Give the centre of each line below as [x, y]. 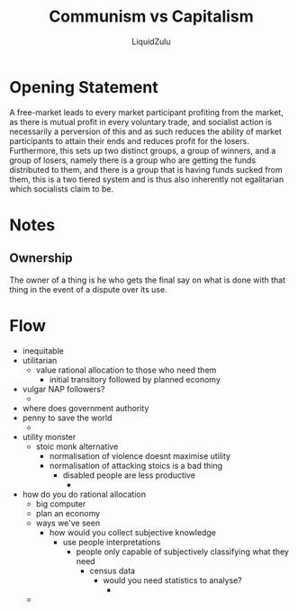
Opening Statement [84, 87]
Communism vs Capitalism [151, 17]
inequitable [43, 350]
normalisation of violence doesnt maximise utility [140, 455]
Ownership [41, 258]
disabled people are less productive [129, 475]
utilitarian [40, 360]
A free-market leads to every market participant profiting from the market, [146, 112]
